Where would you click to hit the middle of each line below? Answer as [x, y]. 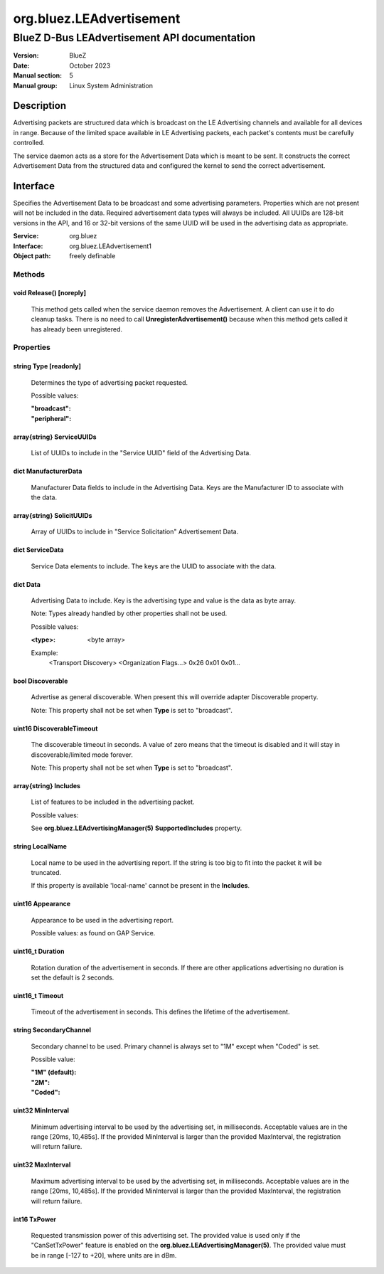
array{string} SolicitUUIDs [53, 515]
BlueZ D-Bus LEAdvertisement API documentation [134, 38]
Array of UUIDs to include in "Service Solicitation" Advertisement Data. [135, 532]
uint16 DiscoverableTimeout [55, 728]
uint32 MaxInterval [42, 1165]
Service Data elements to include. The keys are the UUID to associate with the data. [154, 566]
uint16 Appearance [42, 904]
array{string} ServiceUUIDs [55, 437]
